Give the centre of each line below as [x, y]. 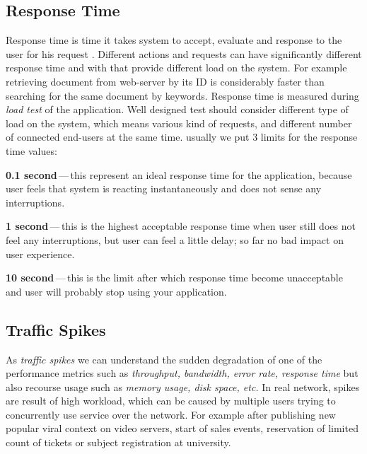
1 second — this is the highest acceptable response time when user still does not [181, 226]
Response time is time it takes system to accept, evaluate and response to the [174, 40]
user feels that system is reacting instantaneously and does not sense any [164, 188]
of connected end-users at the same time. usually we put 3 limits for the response [182, 137]
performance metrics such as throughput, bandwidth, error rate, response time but [182, 373]
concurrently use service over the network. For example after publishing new [171, 414]
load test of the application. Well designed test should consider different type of [177, 109]
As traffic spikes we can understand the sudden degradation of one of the [164, 359]
